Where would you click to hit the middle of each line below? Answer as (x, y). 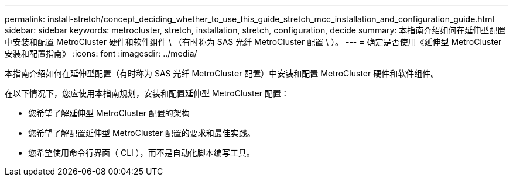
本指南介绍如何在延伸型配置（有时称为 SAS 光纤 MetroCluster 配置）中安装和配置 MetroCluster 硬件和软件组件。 (222, 73)
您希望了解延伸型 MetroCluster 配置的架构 (109, 113)
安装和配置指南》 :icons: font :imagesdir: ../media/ (101, 53)
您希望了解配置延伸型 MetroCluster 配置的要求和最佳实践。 (142, 133)
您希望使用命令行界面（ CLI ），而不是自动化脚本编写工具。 (141, 153)
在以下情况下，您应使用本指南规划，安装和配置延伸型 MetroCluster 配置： (147, 93)
